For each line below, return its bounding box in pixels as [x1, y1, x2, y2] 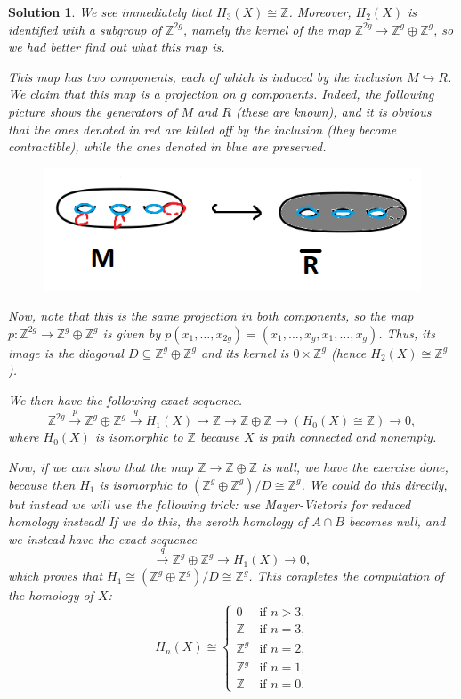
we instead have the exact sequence [8, 529, 197, 548]
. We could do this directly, [301, 475, 448, 493]
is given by [102, 323, 161, 342]
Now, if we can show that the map [8, 457, 194, 475]
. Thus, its [378, 323, 435, 342]
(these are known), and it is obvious [235, 102, 432, 120]
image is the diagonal [8, 343, 124, 362]
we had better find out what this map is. [8, 37, 225, 56]
